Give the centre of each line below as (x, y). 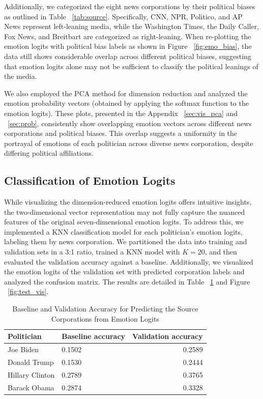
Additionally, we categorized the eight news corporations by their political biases (130, 6)
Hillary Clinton (31, 374)
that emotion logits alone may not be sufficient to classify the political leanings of (131, 66)
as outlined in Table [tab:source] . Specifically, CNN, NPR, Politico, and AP (123, 16)
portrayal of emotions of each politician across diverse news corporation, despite (129, 143)
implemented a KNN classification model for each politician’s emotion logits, (123, 231)
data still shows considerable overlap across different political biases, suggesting (128, 56)
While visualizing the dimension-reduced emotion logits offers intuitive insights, (128, 202)
